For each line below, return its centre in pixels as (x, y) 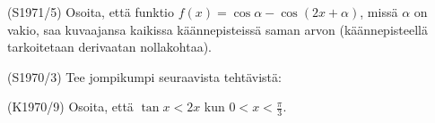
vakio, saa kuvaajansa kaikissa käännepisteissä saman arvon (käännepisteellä (217, 29)
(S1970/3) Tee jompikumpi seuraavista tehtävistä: (144, 76)
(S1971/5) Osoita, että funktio (91, 12)
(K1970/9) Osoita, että (70, 107)
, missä (379, 12)
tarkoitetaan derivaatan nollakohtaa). (110, 47)
